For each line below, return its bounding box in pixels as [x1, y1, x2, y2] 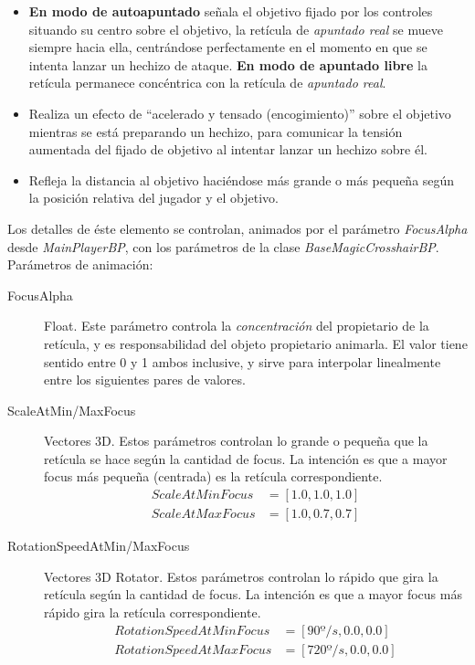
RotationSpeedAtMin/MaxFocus [7, 536, 190, 555]
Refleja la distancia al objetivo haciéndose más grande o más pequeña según [28, 170, 455, 189]
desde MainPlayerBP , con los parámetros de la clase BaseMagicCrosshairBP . [7, 237, 439, 256]
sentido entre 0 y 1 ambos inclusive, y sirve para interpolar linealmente [44, 352, 441, 371]
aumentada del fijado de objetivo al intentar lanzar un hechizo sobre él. [28, 140, 427, 159]
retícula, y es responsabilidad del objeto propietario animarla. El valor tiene [44, 333, 468, 353]
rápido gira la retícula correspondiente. [44, 602, 261, 621]
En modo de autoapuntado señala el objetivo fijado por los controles [28, 2, 433, 20]
